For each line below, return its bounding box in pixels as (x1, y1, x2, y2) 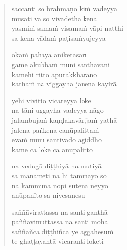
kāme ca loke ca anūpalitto (11, 144, 93, 154)
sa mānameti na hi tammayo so (11, 170, 107, 180)
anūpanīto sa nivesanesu (11, 190, 85, 200)
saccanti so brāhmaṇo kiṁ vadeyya (11, 3, 118, 13)
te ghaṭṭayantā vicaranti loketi (11, 236, 104, 246)
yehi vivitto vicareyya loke (11, 95, 91, 105)
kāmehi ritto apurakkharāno (11, 69, 97, 79)
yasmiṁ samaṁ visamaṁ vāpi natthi (11, 23, 123, 33)
